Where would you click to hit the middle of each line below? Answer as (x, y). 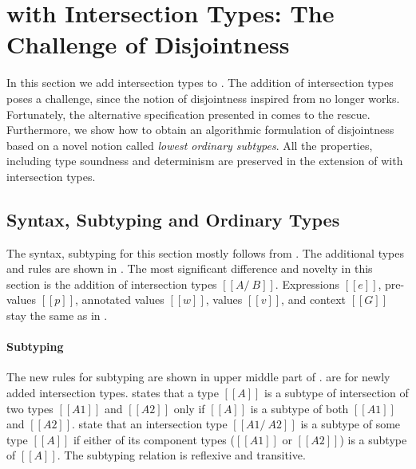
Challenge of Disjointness (148, 44)
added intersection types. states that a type (113, 393)
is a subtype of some (351, 424)
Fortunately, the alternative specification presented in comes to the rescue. (188, 114)
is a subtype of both (299, 408)
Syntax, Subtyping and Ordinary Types (173, 219)
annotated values (123, 300)
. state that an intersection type (150, 424)
